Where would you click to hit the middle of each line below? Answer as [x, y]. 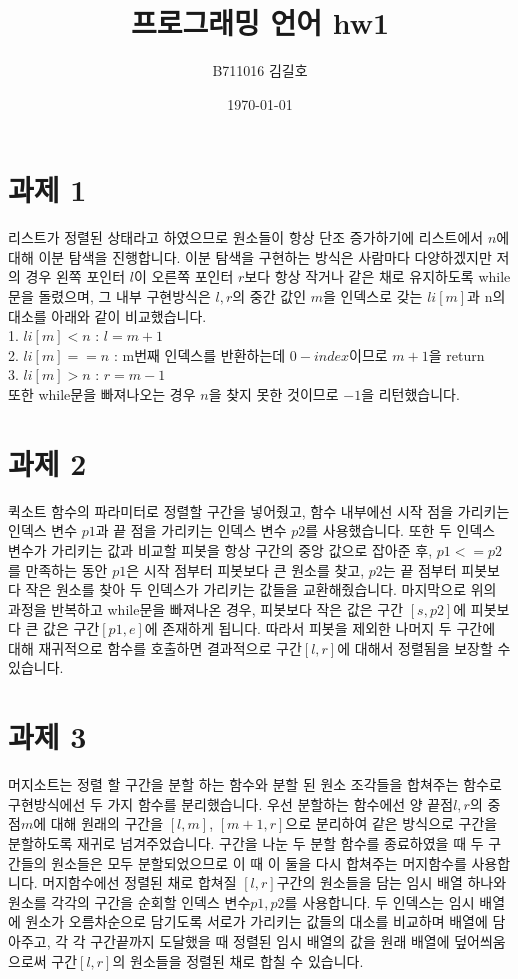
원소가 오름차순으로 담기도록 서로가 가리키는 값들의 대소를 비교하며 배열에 [256, 921]
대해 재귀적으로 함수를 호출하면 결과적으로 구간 [155, 647]
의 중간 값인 [269, 296]
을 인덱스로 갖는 [372, 296]
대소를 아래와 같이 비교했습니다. [107, 315]
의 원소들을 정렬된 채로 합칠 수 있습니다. [238, 960]
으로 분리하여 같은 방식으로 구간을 [391, 823]
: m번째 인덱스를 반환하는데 [199, 354]
